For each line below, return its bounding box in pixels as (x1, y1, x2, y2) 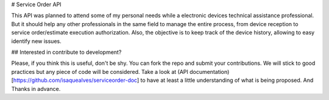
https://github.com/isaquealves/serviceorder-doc (13, 76, 137, 84)
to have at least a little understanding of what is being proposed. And (140, 76, 314, 84)
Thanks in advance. (11, 85, 61, 92)
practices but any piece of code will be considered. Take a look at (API (11, 68, 189, 75)
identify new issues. (11, 37, 62, 45)
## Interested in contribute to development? (11, 48, 122, 56)
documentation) (189, 68, 230, 75)
